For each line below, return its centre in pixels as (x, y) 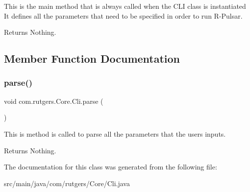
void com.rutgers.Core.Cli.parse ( (54, 101)
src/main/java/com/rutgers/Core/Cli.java (67, 183)
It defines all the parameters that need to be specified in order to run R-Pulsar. (123, 15)
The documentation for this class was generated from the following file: (111, 167)
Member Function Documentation (92, 59)
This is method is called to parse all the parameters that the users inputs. (115, 133)
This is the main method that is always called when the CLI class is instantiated (125, 6)
